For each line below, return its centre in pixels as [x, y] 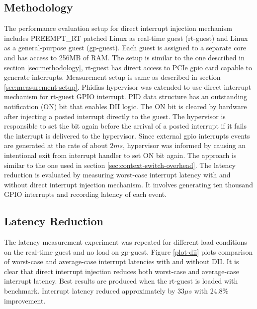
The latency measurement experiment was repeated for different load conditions [126, 242]
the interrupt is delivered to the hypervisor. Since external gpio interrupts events [127, 135]
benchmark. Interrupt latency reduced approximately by [90, 291]
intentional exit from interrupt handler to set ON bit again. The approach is [120, 155]
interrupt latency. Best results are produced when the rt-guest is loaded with [121, 281]
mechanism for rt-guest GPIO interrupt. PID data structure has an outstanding [126, 96]
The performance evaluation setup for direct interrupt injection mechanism [118, 28]
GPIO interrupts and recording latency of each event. [86, 194]
